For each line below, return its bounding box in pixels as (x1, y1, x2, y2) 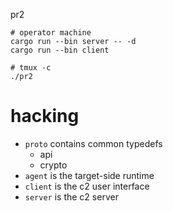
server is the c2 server (24, 190, 119, 203)
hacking (10, 105, 80, 128)
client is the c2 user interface (24, 180, 150, 192)
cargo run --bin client (10, 45, 110, 55)
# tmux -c (10, 63, 52, 73)
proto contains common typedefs (24, 137, 163, 149)
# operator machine (10, 28, 92, 38)
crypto (39, 159, 68, 171)
